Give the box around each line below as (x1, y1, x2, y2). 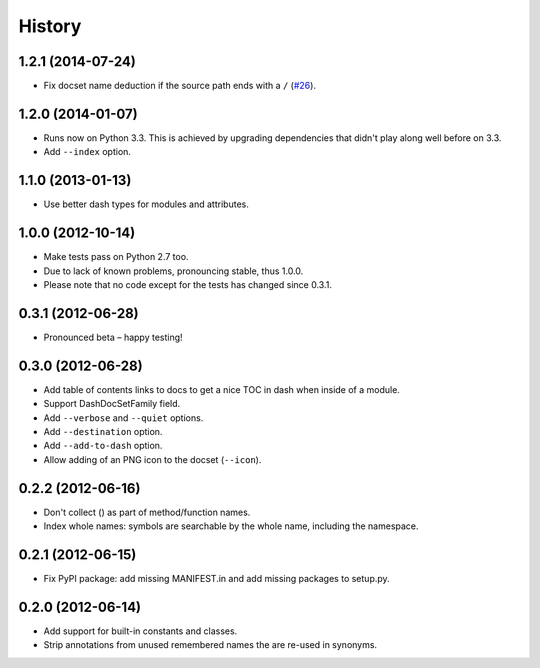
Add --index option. (43, 146, 132, 158)
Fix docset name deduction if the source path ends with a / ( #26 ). (43, 80, 317, 92)
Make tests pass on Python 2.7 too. (43, 251, 189, 263)
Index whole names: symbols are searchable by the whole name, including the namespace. (43, 520, 419, 532)
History (18, 15, 82, 37)
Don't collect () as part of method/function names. (43, 506, 251, 518)
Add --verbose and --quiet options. (43, 411, 204, 424)
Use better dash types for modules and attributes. (43, 198, 249, 210)
